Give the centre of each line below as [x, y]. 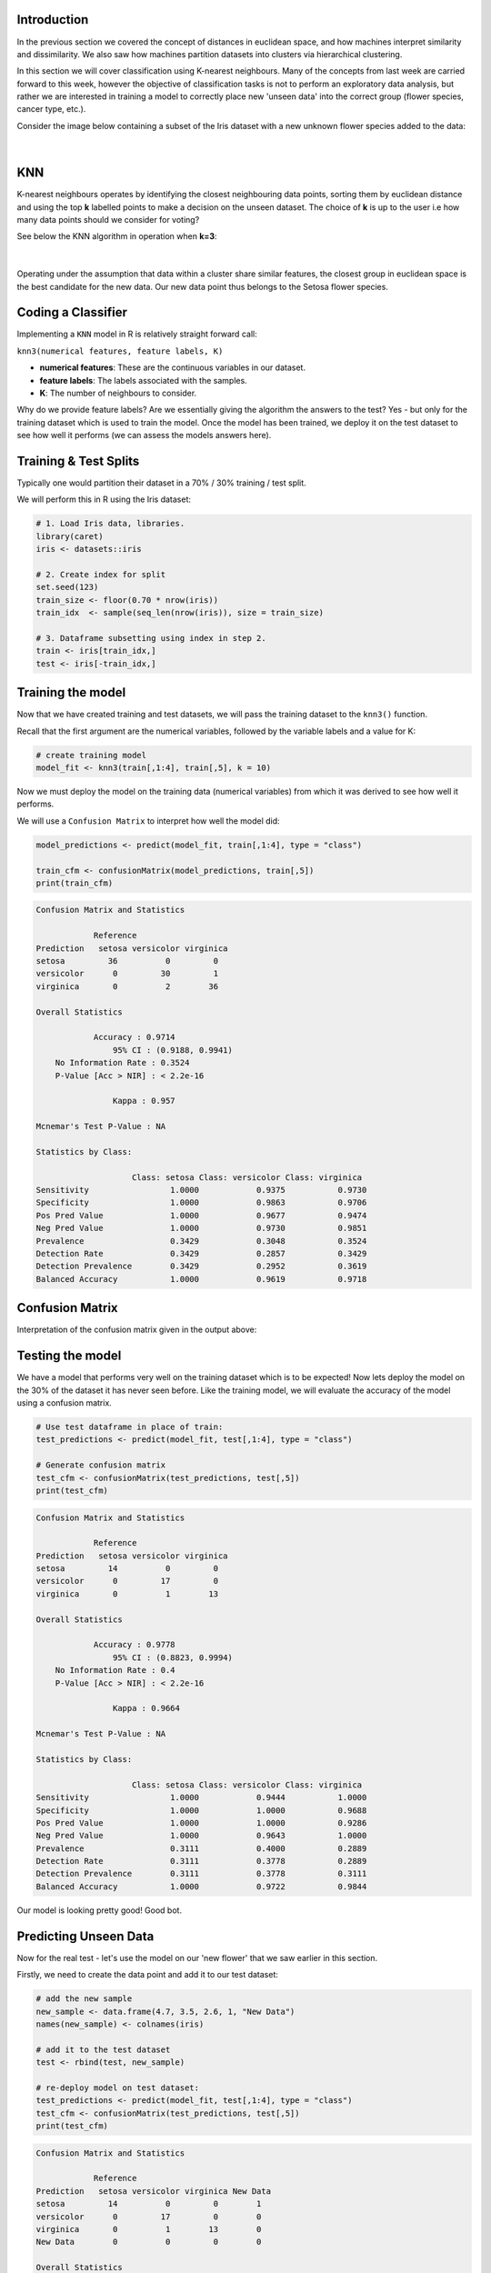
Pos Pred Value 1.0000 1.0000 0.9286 [201, 1822]
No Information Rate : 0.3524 [122, 1063]
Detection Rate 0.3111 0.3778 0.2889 [201, 1861]
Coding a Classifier [72, 312]
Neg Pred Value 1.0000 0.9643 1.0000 [201, 1836]
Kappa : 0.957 [144, 1101]
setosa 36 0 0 [127, 961]
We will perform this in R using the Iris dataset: [104, 499]
